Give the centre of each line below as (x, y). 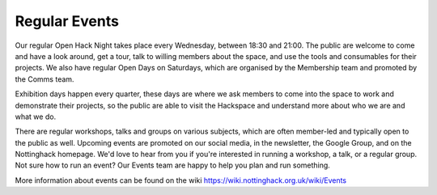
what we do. (36, 117)
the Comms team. (45, 79)
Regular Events (67, 21)
